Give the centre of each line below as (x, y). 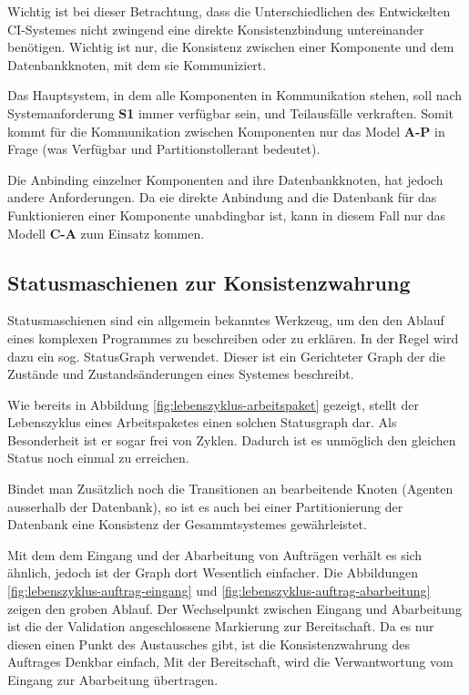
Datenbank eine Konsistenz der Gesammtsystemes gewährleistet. (187, 524)
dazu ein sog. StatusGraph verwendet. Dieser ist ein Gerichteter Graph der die (226, 356)
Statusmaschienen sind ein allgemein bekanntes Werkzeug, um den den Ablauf (226, 320)
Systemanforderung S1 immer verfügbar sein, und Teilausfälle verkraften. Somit (231, 112)
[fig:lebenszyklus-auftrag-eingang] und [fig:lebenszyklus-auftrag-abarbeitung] (219, 591)
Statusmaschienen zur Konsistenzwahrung (209, 282)
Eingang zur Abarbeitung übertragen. (113, 680)
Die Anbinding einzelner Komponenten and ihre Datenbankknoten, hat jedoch (225, 179)
